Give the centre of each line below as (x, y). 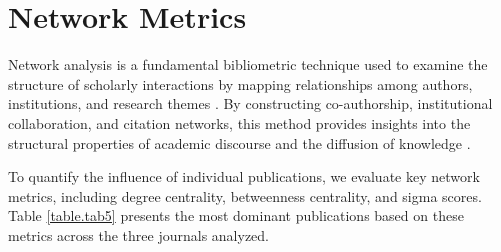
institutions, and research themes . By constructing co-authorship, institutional (250, 103)
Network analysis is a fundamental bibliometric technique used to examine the (248, 64)
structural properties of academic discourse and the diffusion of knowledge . (239, 142)
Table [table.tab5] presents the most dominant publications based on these (236, 215)
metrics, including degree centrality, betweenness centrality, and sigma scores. (245, 195)
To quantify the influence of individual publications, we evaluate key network (244, 176)
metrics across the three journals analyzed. (139, 234)
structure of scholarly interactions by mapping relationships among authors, (240, 83)
